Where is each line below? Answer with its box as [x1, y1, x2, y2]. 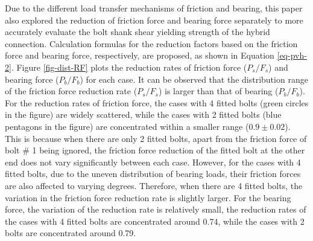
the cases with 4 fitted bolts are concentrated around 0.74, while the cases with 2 [5, 214, 305, 227]
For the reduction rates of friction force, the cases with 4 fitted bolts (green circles [5, 96, 309, 109]
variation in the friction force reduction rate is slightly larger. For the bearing [5, 191, 291, 204]
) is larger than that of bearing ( [158, 85, 279, 97]
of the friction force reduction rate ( [5, 85, 138, 97]
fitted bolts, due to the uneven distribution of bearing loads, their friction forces [5, 167, 301, 180]
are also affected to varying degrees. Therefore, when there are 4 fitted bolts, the [5, 179, 303, 191]
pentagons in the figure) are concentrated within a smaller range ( [5, 120, 249, 132]
